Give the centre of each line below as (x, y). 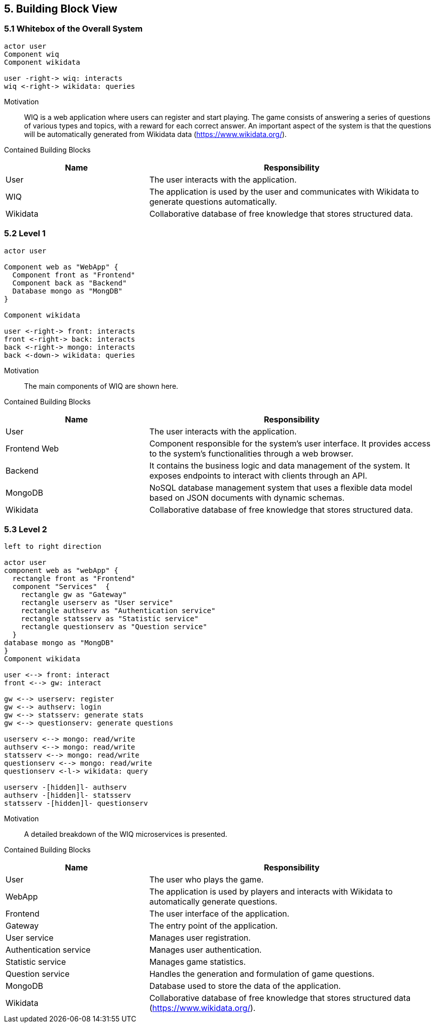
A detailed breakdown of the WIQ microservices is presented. (126, 834)
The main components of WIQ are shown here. (101, 386)
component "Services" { (61, 587)
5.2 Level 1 (25, 234)
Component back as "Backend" (69, 283)
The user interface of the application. (219, 914)
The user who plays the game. (206, 880)
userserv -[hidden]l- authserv (65, 787)
